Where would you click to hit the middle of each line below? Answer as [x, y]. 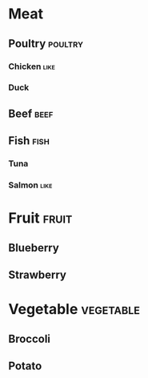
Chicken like [32, 66]
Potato [25, 366]
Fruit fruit [40, 218]
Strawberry [37, 275]
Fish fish [29, 141]
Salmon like [30, 185]
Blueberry [34, 248]
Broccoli [29, 338]
